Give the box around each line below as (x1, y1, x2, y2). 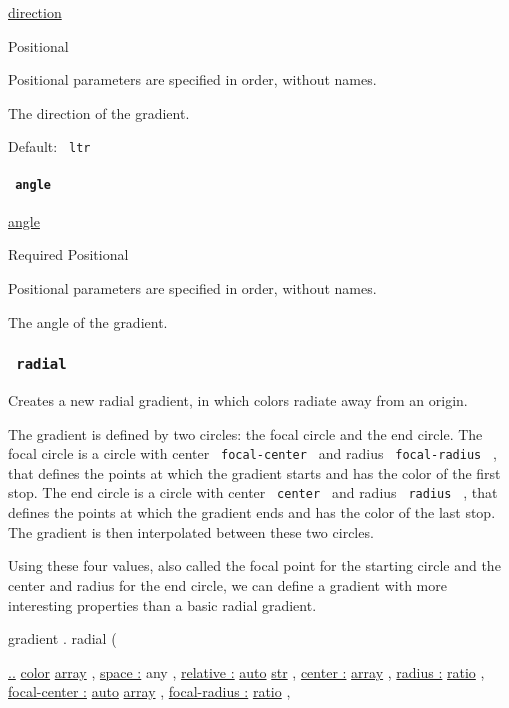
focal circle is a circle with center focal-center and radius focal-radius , (8, 443, 497, 464)
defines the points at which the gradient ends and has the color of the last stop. (8, 502, 496, 523)
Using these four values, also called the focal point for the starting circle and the (8, 555, 501, 576)
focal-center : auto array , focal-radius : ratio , (8, 681, 291, 702)
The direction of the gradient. (8, 102, 190, 123)
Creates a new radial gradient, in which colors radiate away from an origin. (8, 390, 468, 411)
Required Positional (8, 244, 129, 265)
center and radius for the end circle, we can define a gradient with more (8, 574, 447, 595)
